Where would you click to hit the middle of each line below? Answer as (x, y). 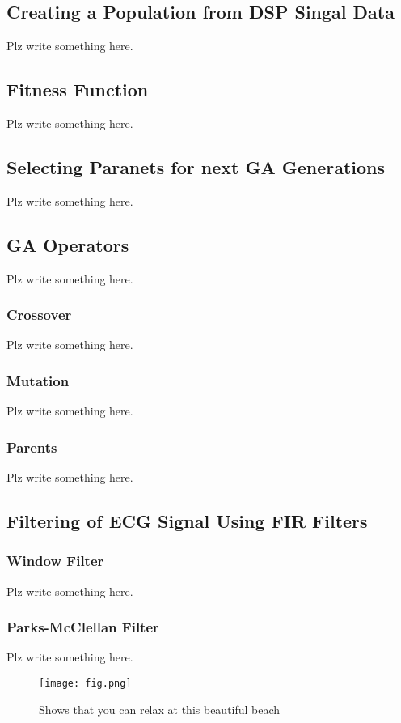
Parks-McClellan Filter (83, 627)
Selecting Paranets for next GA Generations (196, 166)
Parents (32, 447)
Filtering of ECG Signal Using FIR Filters (187, 521)
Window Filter (55, 561)
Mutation (38, 380)
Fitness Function (78, 89)
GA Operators (68, 244)
